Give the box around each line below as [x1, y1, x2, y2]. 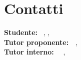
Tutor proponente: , [4, 36, 78, 47]
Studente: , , [4, 27, 50, 37]
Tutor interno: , [4, 46, 65, 57]
